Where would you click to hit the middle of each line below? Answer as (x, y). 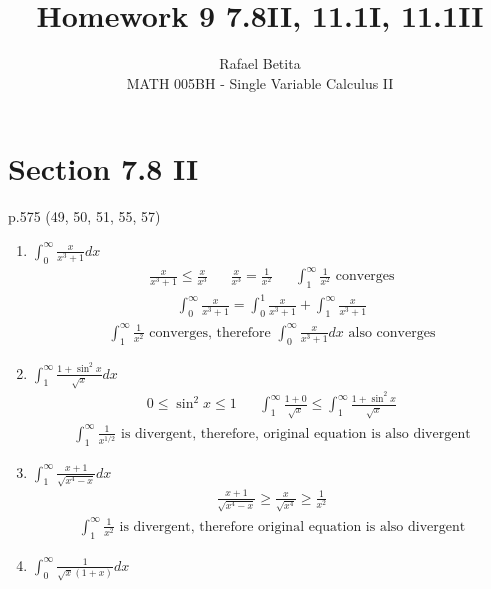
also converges (392, 332)
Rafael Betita (260, 63)
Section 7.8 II (103, 168)
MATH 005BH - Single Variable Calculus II (260, 82)
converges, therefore (210, 332)
